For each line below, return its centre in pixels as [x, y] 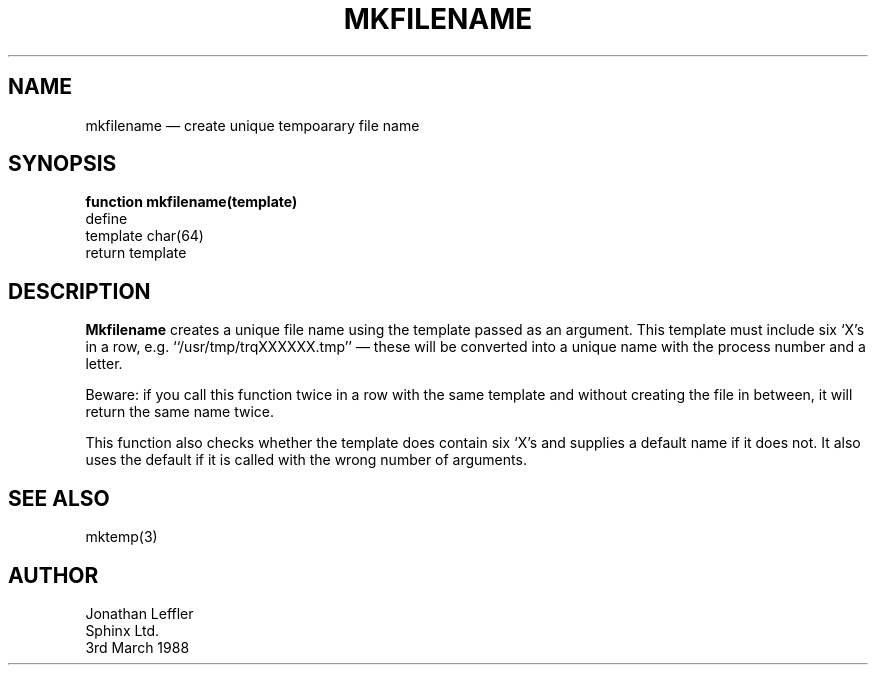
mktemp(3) [121, 537]
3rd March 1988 [137, 647]
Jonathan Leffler [139, 613]
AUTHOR [53, 575]
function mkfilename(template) [191, 202]
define [106, 219]
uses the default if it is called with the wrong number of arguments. [306, 460]
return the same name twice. [180, 412]
